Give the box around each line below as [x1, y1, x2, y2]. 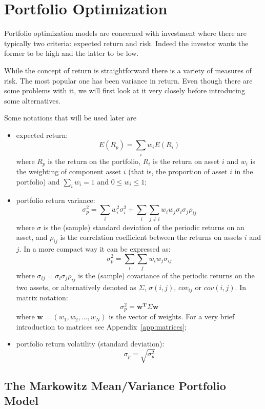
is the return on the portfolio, [48, 155, 140, 166]
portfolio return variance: [16, 194, 95, 205]
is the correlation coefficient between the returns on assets [60, 232, 242, 242]
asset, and [16, 232, 48, 242]
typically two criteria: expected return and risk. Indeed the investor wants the [4, 37, 249, 48]
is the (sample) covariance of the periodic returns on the [78, 270, 255, 280]
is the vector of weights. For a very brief [109, 311, 235, 322]
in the [234, 166, 253, 177]
